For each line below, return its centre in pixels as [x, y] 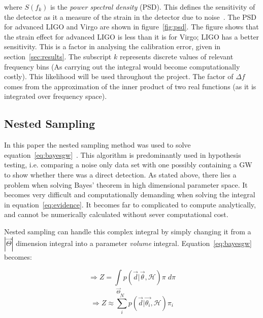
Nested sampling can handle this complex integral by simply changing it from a [128, 231]
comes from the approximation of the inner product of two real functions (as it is [130, 86]
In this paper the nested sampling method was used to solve [97, 145]
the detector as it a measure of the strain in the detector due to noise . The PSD [130, 16]
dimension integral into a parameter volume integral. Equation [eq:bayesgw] [134, 243]
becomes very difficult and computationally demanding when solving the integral [130, 195]
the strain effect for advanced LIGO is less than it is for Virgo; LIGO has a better [132, 36]
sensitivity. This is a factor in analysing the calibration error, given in [112, 46]
